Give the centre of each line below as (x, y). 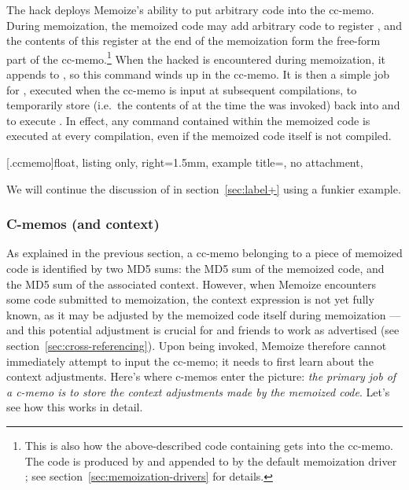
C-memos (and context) (83, 224)
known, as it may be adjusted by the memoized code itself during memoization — (204, 314)
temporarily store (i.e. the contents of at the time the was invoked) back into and (203, 105)
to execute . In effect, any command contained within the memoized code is (188, 120)
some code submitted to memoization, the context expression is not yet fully (190, 299)
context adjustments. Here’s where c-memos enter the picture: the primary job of (201, 376)
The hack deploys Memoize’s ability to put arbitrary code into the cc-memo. (190, 9)
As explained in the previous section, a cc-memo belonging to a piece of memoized (204, 253)
